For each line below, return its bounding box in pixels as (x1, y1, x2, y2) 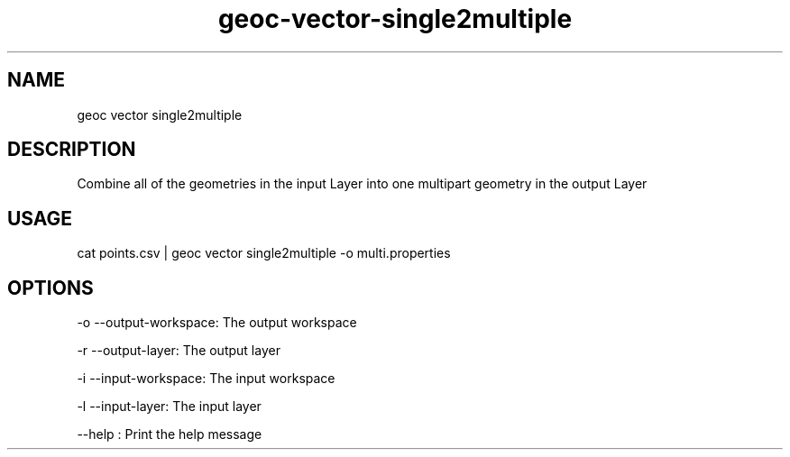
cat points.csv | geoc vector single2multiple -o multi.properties (77, 245, 451, 261)
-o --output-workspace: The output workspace (77, 315, 357, 331)
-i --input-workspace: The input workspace (77, 370, 335, 387)
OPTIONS (7, 276, 94, 299)
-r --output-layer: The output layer (77, 343, 280, 359)
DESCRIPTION (7, 138, 136, 161)
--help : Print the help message (77, 426, 262, 443)
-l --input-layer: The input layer (77, 398, 262, 415)
